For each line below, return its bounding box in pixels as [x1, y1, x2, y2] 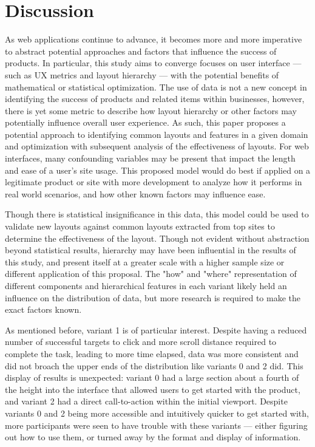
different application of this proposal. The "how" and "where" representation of [5, 267, 297, 280]
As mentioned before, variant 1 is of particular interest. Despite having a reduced [5, 323, 307, 336]
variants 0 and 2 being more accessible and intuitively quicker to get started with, [5, 406, 309, 419]
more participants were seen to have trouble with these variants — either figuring [5, 418, 308, 431]
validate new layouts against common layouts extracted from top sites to [5, 220, 275, 233]
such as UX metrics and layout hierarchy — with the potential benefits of [5, 68, 279, 81]
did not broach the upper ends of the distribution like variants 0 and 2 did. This [5, 359, 303, 372]
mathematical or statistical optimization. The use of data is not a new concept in [5, 80, 307, 93]
